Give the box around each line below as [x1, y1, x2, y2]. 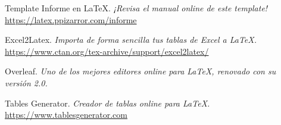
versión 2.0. [5, 76, 48, 89]
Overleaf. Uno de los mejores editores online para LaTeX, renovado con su [5, 65, 276, 77]
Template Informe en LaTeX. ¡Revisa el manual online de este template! [5, 2, 268, 14]
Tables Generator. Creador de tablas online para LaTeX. [5, 96, 210, 109]
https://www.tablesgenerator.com [5, 108, 127, 121]
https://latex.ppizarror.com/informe [5, 13, 137, 26]
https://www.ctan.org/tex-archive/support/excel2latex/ [5, 45, 209, 57]
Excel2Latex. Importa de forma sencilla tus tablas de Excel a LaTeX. [5, 33, 257, 46]
